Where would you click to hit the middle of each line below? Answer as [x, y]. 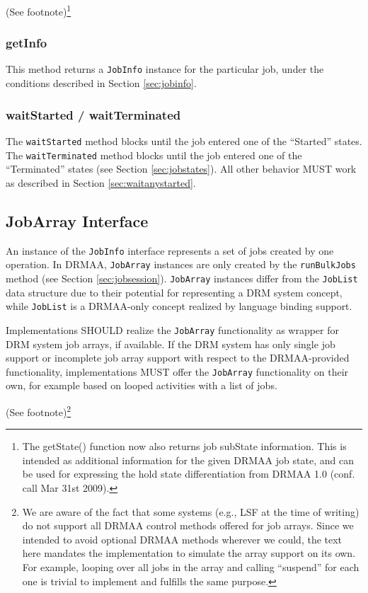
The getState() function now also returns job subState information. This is [184, 446]
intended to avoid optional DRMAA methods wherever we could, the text [182, 539]
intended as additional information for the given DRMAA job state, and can [188, 460]
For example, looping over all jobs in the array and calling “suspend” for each [191, 566]
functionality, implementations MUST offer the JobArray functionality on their [177, 371]
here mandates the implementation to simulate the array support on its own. [189, 553]
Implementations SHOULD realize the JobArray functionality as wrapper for [173, 329]
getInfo [27, 43]
